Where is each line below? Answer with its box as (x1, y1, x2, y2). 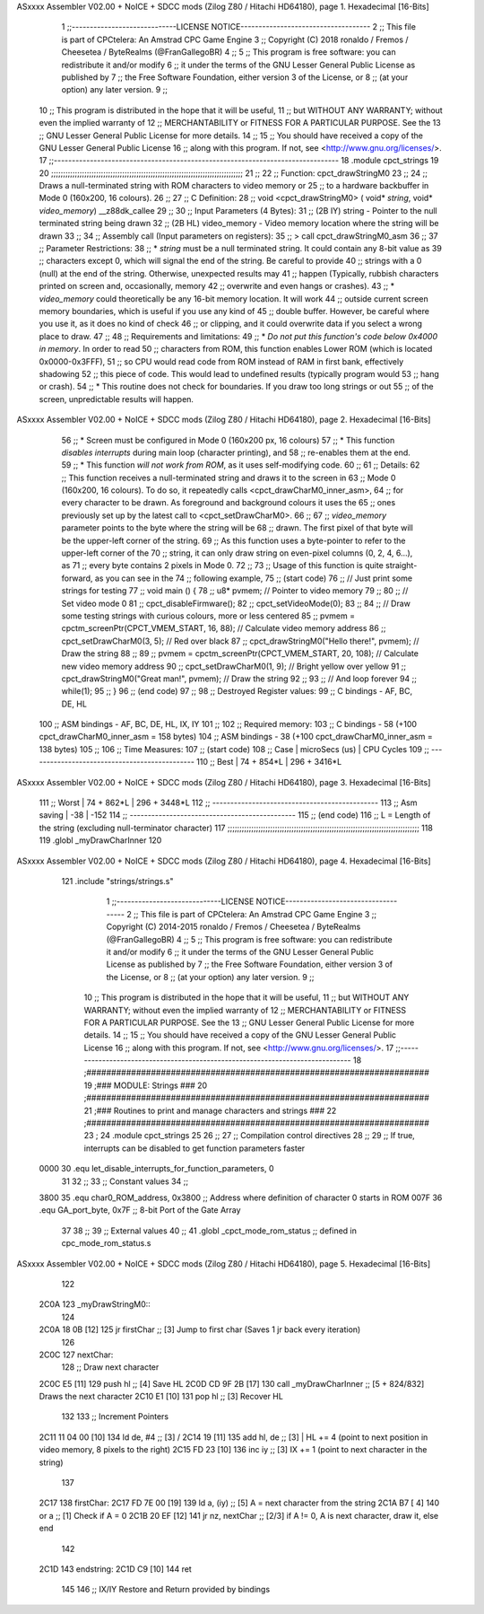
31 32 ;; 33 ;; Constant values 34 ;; (61, 1176, 188, 1187)
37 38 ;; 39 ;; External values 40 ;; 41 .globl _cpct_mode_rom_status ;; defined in (61, 1225, 358, 1236)
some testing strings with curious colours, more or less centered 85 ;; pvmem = (61, 610, 356, 621)
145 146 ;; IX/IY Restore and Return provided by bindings (61, 1584, 271, 1595)
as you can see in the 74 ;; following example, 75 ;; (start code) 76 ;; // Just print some (94, 573, 412, 583)
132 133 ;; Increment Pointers (61, 1411, 169, 1422)
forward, (61, 573, 93, 583)
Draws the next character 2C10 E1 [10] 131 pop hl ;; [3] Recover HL (39, 1391, 284, 1402)
